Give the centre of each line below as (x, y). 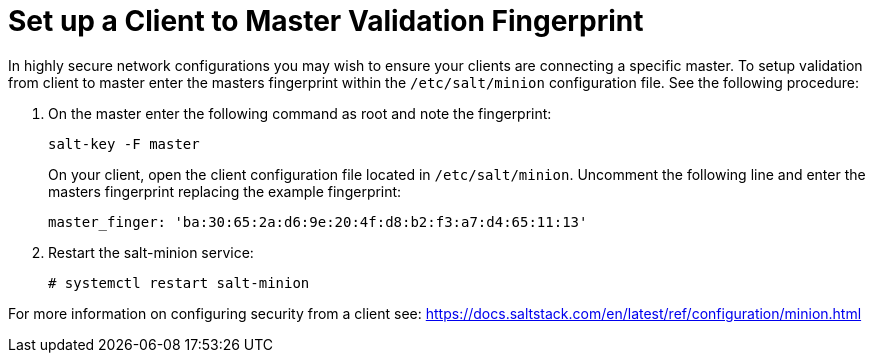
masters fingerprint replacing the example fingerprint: (225, 191)
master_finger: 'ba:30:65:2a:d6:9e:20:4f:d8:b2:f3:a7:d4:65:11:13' (318, 221)
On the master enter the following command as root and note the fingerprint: (300, 113)
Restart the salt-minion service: (151, 252)
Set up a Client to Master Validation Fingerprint (326, 21)
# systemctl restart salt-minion (179, 282)
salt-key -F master (124, 143)
